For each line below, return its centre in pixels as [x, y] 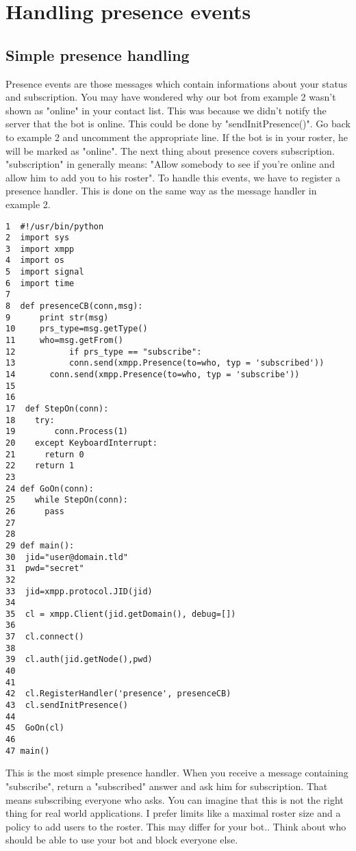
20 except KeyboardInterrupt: [81, 443]
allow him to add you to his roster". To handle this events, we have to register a [173, 177]
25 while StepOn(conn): [67, 500]
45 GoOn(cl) [35, 728]
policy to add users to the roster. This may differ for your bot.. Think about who [176, 826]
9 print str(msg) [57, 317]
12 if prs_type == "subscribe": [104, 352]
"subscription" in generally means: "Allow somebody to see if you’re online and [170, 164]
